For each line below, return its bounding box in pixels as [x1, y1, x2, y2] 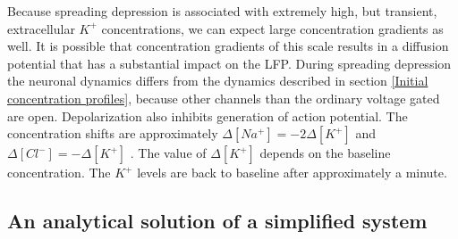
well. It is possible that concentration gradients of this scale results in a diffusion [7, 37, 449, 55]
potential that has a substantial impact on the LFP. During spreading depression [7, 54, 452, 72]
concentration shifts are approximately [7, 124, 218, 143]
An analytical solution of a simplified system [7, 207, 428, 235]
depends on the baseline [259, 144, 391, 162]
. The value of [130, 144, 207, 162]
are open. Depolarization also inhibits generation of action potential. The [7, 106, 408, 125]
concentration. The [7, 163, 111, 182]
